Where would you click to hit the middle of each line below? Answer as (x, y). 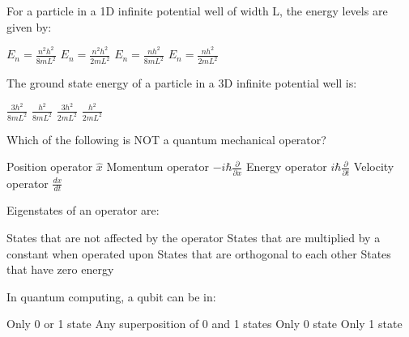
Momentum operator (158, 166)
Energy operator (286, 166)
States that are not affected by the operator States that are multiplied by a (194, 238)
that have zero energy (60, 269)
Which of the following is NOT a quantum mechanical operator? (166, 139)
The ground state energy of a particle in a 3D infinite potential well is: (182, 83)
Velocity (374, 166)
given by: (29, 26)
